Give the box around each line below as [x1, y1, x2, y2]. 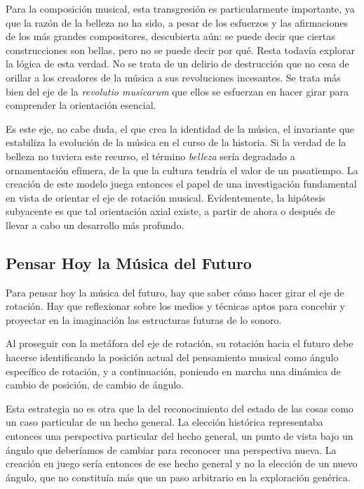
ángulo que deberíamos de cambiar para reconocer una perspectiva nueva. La [6, 442, 337, 457]
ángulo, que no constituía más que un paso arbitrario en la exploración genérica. [6, 469, 351, 484]
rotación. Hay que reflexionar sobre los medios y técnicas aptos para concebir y [6, 299, 345, 313]
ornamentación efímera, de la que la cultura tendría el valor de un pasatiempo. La [6, 162, 358, 177]
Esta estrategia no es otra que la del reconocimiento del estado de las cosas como [6, 400, 353, 415]
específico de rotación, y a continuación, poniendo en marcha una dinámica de [6, 363, 341, 378]
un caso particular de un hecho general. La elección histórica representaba [6, 415, 323, 429]
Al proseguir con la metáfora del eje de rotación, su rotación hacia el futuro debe [6, 336, 353, 351]
